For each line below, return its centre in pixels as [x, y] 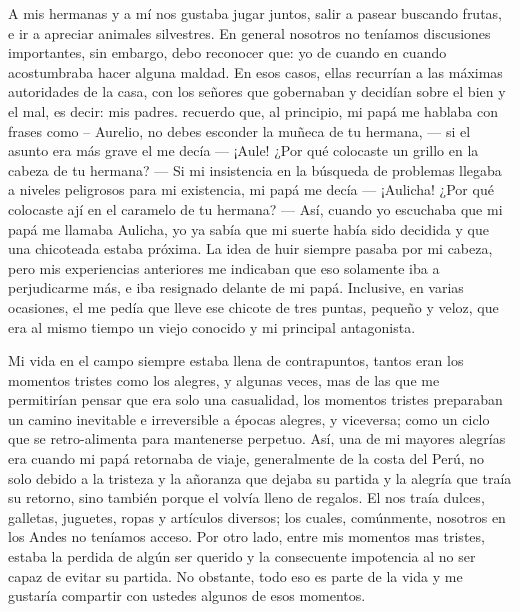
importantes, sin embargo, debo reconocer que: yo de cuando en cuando [227, 52]
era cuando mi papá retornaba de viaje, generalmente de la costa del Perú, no [246, 458]
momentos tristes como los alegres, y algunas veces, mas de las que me [224, 379]
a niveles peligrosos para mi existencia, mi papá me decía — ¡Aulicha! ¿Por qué [251, 189]
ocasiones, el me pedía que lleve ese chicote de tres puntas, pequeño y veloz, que [253, 306]
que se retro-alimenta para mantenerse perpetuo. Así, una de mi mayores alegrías [257, 438]
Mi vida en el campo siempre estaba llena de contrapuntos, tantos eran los [236, 360]
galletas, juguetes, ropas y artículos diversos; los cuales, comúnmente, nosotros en [257, 516]
